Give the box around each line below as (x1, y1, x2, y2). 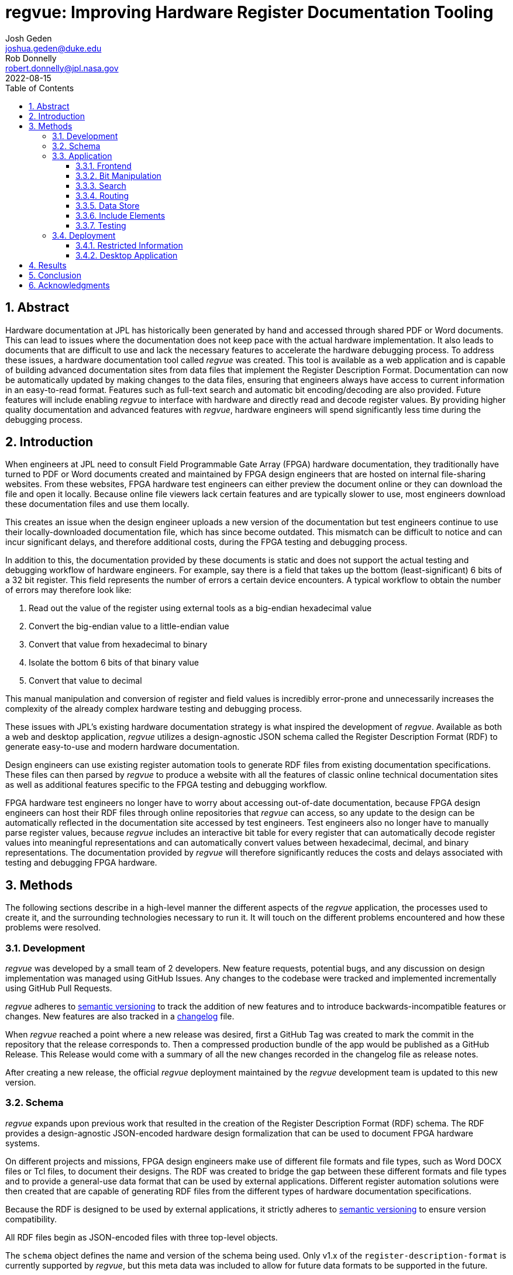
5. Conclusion (29, 270, 81, 280)
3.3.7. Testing (75, 220, 126, 230)
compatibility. (5, 1214, 57, 1224)
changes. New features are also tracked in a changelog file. (5, 1011, 235, 1022)
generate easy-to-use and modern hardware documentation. (5, 742, 240, 752)
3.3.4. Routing (75, 190, 129, 201)
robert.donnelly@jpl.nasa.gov (5, 63, 119, 73)
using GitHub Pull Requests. (5, 983, 112, 994)
